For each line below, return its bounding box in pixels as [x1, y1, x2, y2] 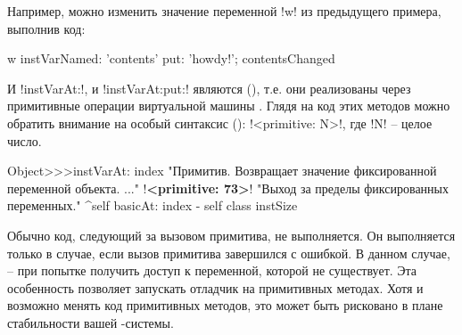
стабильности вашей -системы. [7, 313, 174, 331]
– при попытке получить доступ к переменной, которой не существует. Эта [7, 261, 417, 280]
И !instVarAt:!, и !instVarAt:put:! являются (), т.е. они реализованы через [7, 78, 411, 97]
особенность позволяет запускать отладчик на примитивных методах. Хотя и [7, 278, 424, 297]
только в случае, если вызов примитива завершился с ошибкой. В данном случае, [7, 243, 450, 262]
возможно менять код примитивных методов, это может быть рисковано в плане [7, 296, 443, 315]
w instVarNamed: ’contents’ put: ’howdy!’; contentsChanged [7, 49, 335, 68]
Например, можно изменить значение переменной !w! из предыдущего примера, [7, 2, 441, 20]
